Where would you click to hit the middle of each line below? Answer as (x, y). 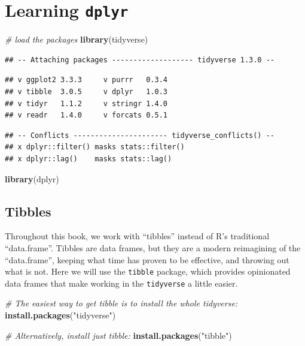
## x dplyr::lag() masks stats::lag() (89, 159)
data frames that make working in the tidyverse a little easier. (121, 283)
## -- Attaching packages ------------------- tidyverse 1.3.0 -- (140, 60)
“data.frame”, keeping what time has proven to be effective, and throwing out (147, 259)
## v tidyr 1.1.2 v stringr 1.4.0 (86, 103)
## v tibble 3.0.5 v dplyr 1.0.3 (86, 92)
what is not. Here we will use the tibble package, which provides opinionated (148, 271)
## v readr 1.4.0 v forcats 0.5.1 (86, 115)
